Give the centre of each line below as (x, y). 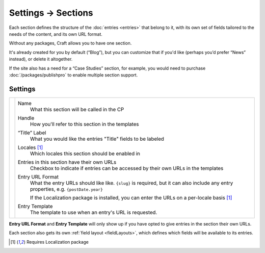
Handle (26, 118)
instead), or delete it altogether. (41, 59)
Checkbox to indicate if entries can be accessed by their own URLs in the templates (127, 168)
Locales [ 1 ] (30, 147)
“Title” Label (32, 132)
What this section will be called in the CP (77, 109)
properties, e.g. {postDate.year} (66, 189)
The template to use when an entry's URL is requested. (94, 212)
